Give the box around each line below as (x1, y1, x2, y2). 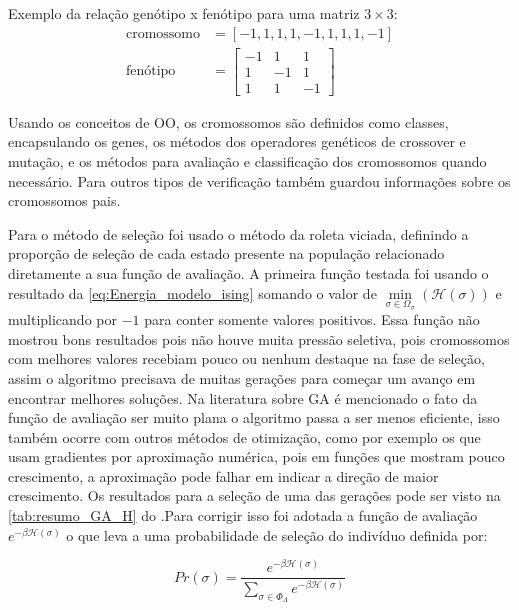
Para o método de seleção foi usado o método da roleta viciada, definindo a (8, 223, 469, 244)
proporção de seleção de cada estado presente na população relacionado (8, 243, 445, 264)
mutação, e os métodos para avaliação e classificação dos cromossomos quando (8, 150, 487, 171)
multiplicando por (8, 309, 117, 330)
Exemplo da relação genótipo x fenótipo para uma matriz (8, 3, 360, 23)
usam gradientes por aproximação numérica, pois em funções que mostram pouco (8, 446, 505, 467)
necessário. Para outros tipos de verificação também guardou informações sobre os (8, 170, 511, 191)
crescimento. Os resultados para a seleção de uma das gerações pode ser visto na (8, 485, 501, 506)
